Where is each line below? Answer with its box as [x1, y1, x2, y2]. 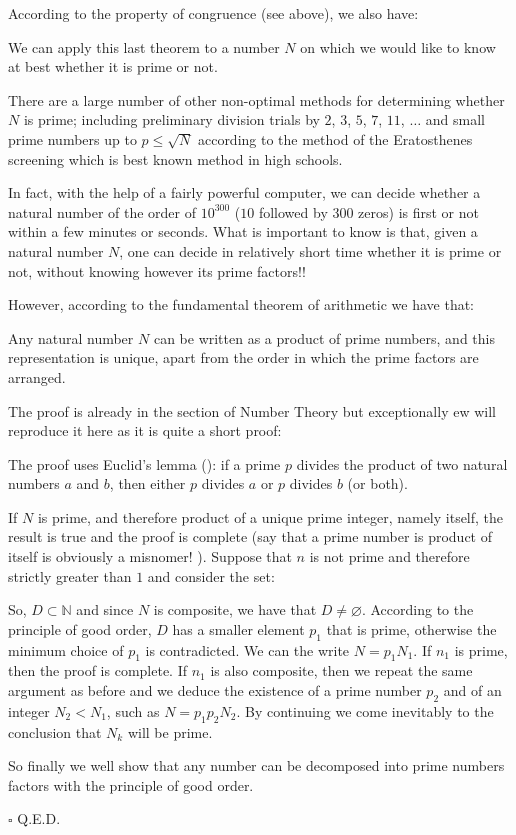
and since [76, 599, 134, 620]
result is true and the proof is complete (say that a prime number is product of [8, 526, 493, 547]
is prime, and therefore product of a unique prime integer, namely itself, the [37, 506, 504, 527]
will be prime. [127, 721, 213, 742]
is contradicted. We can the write [145, 639, 350, 660]
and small [425, 109, 485, 130]
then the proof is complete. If [8, 660, 188, 681]
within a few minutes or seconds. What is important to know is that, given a [8, 221, 478, 242]
